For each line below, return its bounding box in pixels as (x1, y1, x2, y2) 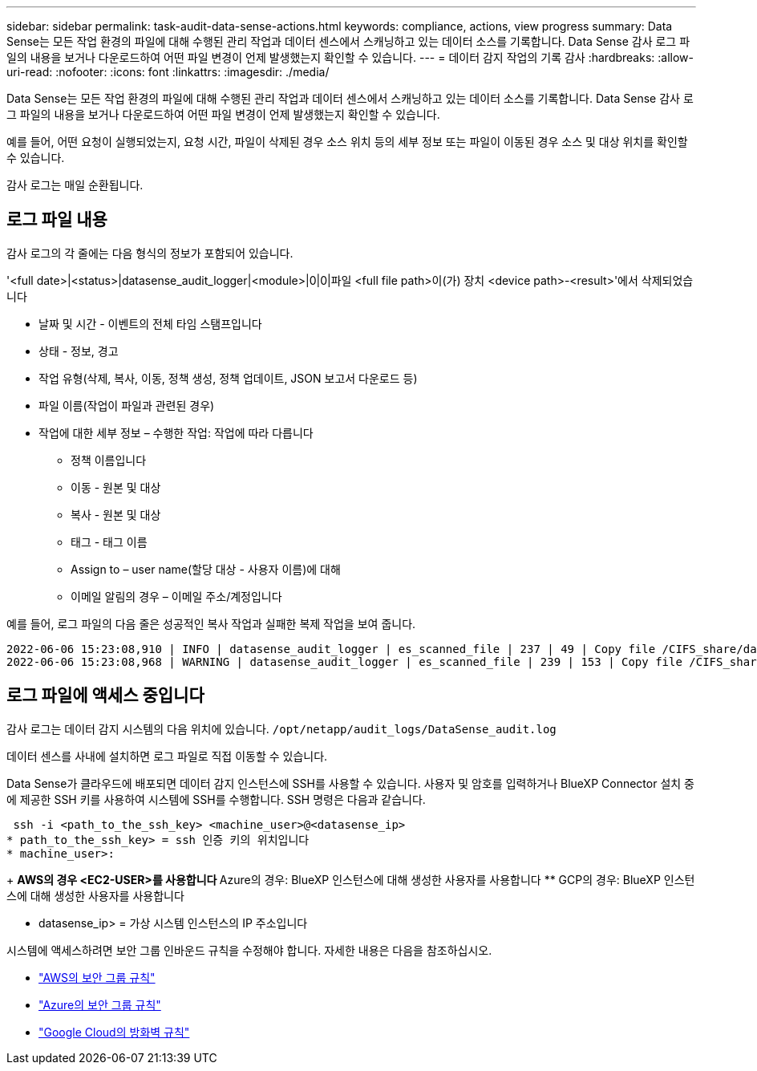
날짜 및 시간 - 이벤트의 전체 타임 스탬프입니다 (38, 316, 262, 331)
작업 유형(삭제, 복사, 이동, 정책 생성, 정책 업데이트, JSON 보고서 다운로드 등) (38, 371, 418, 385)
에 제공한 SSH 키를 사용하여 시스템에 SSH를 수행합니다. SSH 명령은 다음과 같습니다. (6, 792, 426, 806)
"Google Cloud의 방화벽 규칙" (38, 1024, 190, 1039)
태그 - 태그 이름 (71, 534, 148, 549)
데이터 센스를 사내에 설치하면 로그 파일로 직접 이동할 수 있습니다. (6, 748, 328, 763)
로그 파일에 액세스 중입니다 (6, 685, 204, 706)
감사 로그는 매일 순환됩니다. (6, 178, 144, 192)
